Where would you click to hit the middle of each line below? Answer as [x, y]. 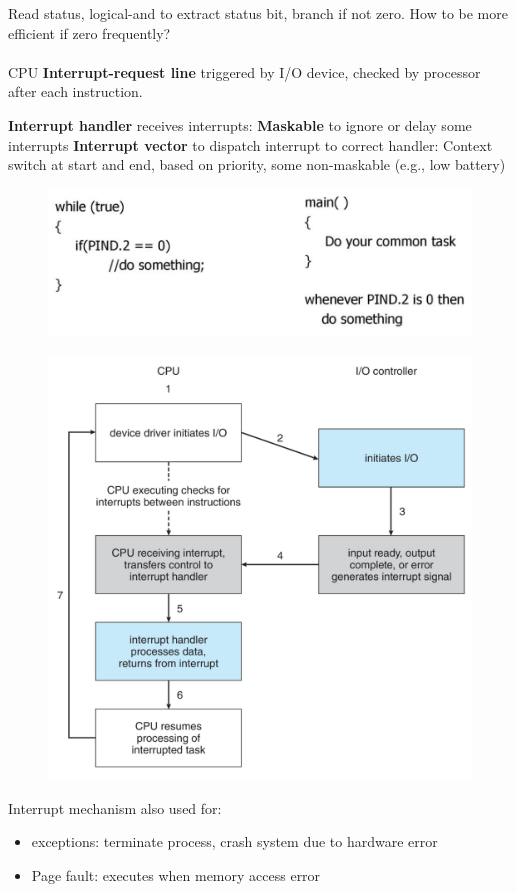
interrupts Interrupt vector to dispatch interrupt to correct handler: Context [250, 144]
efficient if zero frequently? [89, 32]
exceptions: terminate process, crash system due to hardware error [234, 841]
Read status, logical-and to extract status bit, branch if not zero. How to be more [258, 13]
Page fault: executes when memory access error [176, 874]
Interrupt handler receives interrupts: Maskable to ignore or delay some [240, 124]
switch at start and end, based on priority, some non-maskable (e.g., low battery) [257, 164]
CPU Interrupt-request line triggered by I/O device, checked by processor [244, 71]
